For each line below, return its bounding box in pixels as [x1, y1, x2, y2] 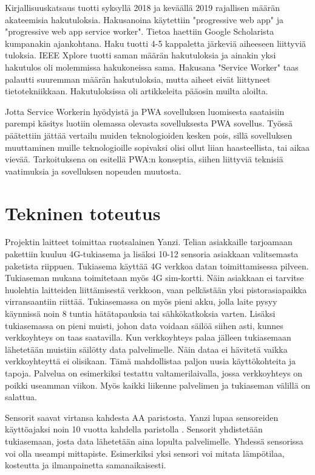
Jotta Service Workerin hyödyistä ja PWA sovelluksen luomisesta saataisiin [5, 105, 285, 117]
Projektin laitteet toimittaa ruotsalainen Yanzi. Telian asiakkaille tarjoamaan [5, 235, 293, 248]
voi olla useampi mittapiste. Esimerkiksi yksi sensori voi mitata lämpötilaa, [5, 446, 285, 459]
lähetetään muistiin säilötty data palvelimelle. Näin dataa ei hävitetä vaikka [5, 342, 288, 355]
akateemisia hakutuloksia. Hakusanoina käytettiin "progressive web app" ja [5, 13, 283, 26]
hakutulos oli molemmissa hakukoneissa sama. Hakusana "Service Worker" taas [5, 60, 299, 73]
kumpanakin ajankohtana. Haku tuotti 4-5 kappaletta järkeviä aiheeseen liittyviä [5, 36, 307, 49]
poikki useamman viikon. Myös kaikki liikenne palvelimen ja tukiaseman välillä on [5, 378, 311, 391]
